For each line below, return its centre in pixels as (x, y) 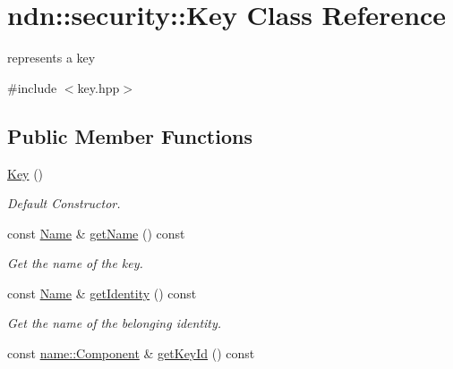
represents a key (51, 58)
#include (32, 87)
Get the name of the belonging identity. (115, 323)
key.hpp (98, 87)
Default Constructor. (64, 203)
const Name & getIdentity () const (102, 293)
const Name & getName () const (96, 233)
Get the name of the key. (75, 263)
